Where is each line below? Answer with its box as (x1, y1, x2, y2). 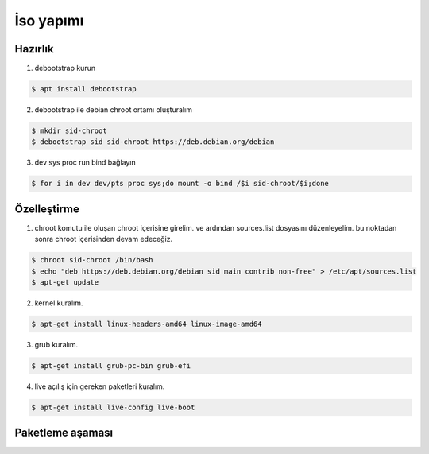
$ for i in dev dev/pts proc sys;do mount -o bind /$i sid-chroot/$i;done (31, 179, 330, 188)
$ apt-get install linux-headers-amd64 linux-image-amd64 (31, 320, 262, 328)
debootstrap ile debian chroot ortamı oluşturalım (34, 105, 192, 114)
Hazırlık (14, 42, 55, 56)
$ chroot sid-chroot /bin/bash (31, 255, 154, 265)
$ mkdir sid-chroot (31, 126, 107, 135)
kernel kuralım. (34, 298, 83, 308)
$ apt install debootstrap (31, 84, 137, 94)
